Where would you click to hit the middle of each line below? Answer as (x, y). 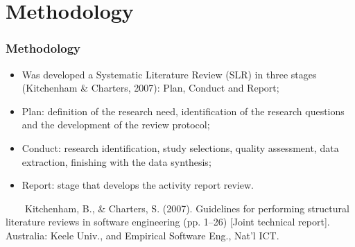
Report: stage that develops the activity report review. (138, 185)
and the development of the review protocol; (116, 125)
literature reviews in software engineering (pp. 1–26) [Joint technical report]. (168, 222)
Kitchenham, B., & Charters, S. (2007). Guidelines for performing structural (187, 208)
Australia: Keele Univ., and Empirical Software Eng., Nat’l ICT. (142, 235)
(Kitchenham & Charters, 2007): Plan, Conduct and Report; (150, 88)
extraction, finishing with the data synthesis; (116, 161)
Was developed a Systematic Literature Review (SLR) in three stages (169, 74)
